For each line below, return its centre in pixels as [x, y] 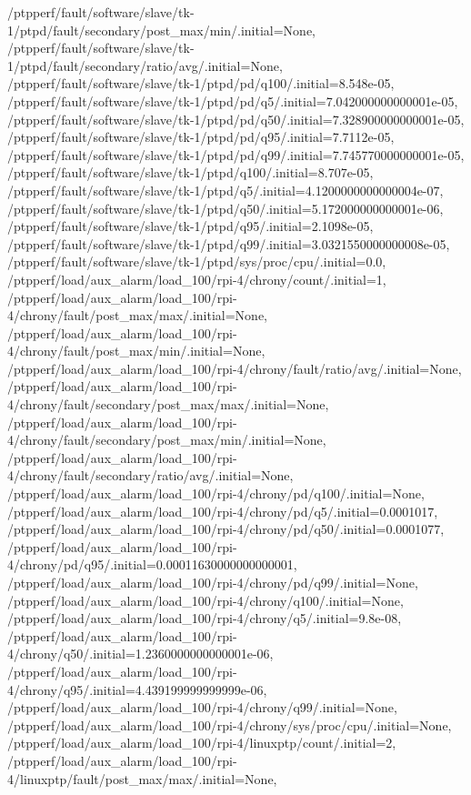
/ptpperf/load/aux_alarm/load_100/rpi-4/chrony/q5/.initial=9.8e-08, [205, 618]
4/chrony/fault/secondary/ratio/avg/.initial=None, [150, 475]
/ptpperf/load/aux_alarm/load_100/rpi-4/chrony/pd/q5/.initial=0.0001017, [223, 511]
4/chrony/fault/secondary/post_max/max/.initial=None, [168, 404]
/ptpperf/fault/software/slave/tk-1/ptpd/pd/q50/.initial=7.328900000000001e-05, [236, 119]
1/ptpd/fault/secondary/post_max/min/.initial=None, [161, 30]
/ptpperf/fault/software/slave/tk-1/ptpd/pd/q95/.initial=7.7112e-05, [201, 137]
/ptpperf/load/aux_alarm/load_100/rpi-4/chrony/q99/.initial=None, [202, 707]
